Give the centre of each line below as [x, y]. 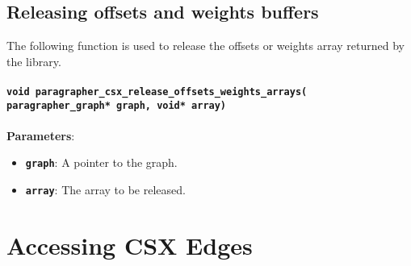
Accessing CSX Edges [130, 245]
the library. [34, 61]
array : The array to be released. [105, 190]
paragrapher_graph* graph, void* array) [117, 105]
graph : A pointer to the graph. [101, 162]
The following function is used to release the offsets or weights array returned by [205, 46]
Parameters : [41, 135]
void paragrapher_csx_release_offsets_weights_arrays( [157, 91]
